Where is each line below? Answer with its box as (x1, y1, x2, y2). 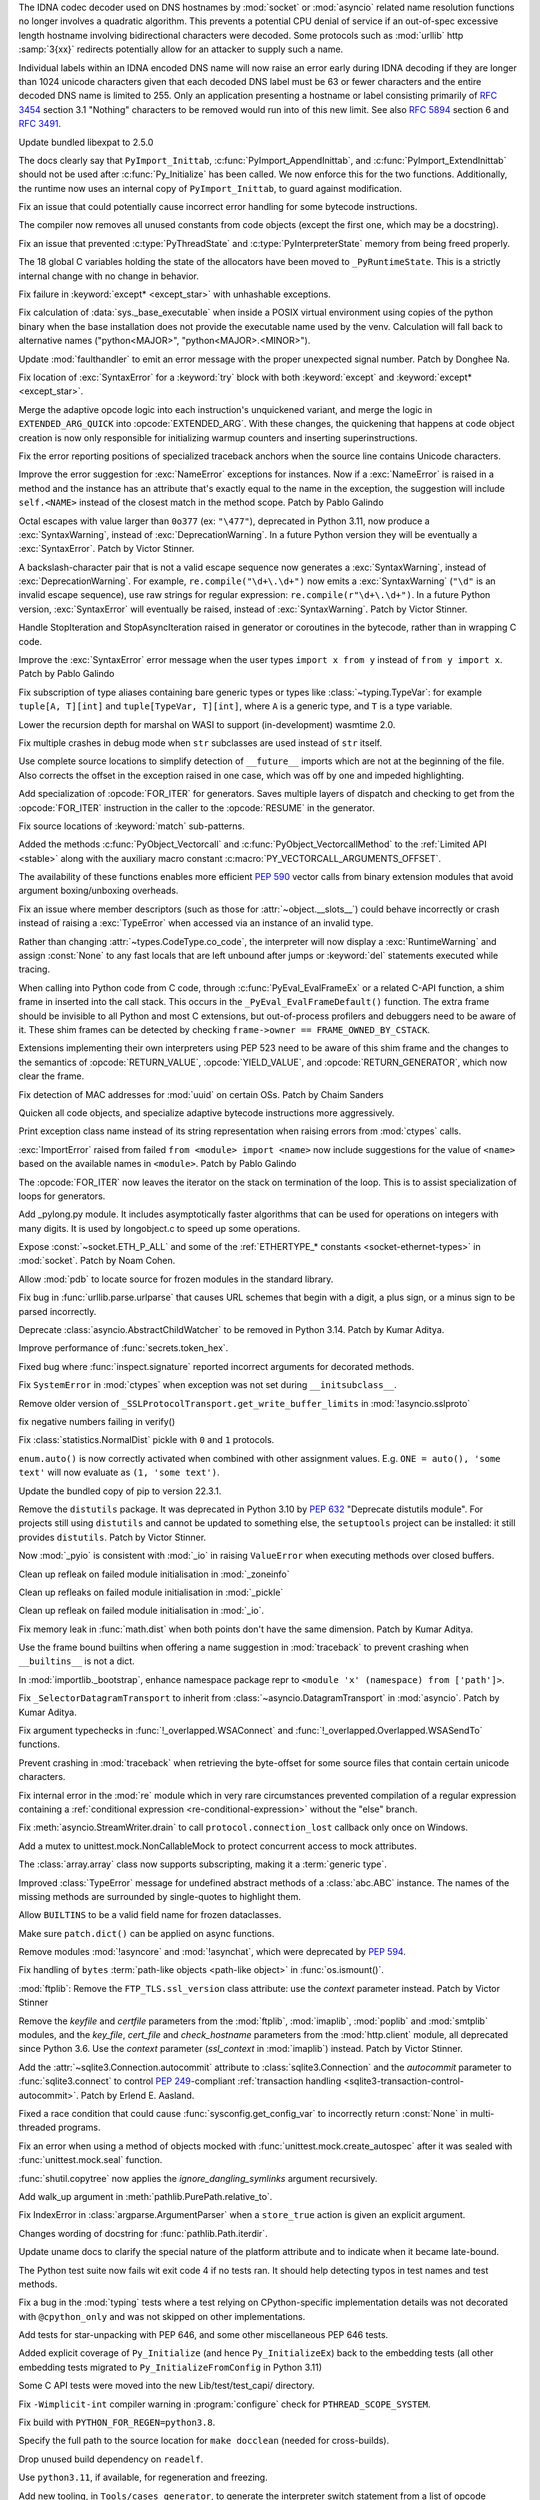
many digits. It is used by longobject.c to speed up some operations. (18, 1222, 300, 1234)
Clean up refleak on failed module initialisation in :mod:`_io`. (18, 1605, 265, 1617)
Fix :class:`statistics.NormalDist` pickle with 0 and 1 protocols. (18, 1434, 275, 1446)
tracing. (18, 963, 50, 975)
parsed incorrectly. (18, 1305, 97, 1317)
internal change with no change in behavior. (18, 270, 200, 282)
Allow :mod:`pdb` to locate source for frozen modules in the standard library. (18, 1273, 334, 1285)
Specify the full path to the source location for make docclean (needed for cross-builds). (18, 2435, 390, 2447)
